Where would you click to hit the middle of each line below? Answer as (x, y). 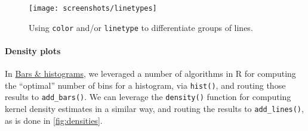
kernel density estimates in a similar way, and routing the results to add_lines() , (154, 109)
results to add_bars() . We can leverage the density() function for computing (148, 97)
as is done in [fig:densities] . (54, 120)
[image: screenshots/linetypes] (93, 8)
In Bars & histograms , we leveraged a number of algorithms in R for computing (150, 74)
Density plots (33, 50)
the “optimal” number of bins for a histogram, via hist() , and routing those (145, 85)
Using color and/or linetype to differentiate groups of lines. (141, 27)
